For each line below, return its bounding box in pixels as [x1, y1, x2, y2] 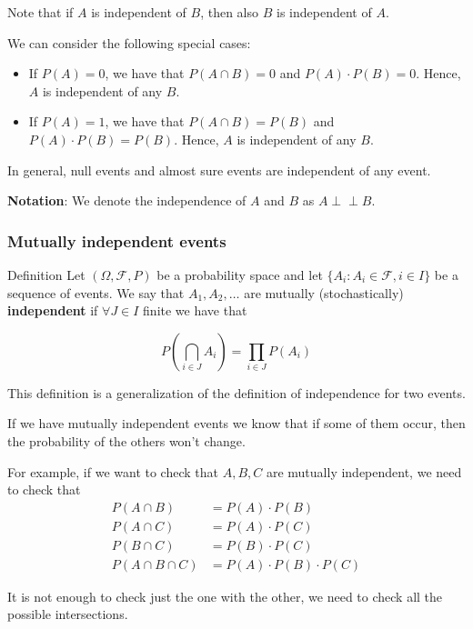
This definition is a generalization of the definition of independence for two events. [7, 383, 466, 402]
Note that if [7, 3, 74, 21]
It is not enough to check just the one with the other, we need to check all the [7, 586, 443, 605]
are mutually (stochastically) [244, 283, 404, 302]
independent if [7, 301, 98, 320]
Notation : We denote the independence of [7, 191, 247, 210]
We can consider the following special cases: [7, 33, 251, 52]
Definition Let [7, 265, 86, 284]
